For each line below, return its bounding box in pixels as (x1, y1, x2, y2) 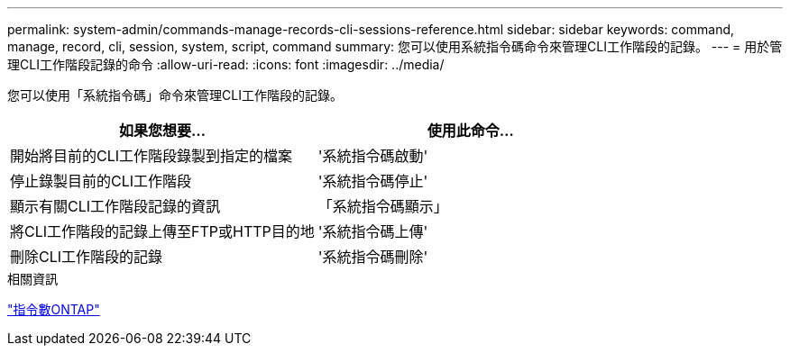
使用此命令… (427, 122, 514, 140)
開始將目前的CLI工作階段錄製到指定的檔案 (10, 147, 293, 165)
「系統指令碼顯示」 (317, 197, 448, 215)
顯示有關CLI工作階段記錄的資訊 (10, 197, 221, 215)
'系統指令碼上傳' (317, 222, 428, 240)
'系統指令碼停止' (317, 172, 428, 190)
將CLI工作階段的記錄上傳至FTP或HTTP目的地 (10, 222, 315, 240)
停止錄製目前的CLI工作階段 (10, 172, 192, 190)
